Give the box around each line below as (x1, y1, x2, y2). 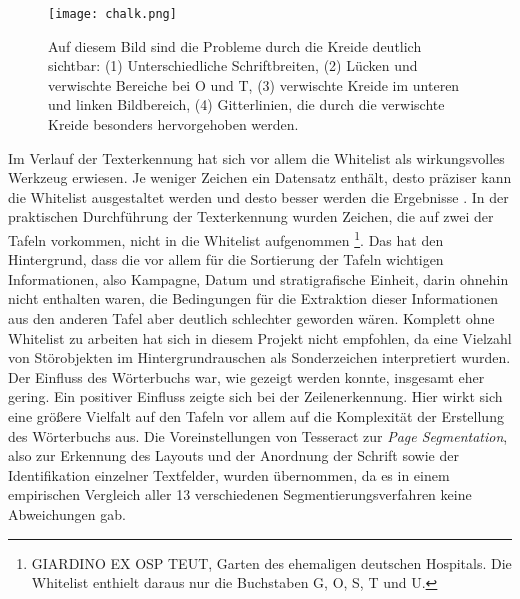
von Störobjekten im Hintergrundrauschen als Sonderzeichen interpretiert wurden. (8, 347, 511, 368)
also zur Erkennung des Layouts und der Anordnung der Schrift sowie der (8, 445, 459, 466)
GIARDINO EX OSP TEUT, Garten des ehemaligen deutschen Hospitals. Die (31, 552, 512, 573)
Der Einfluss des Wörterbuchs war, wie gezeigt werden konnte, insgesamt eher (8, 366, 485, 387)
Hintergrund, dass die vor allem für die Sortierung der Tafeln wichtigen (8, 249, 444, 270)
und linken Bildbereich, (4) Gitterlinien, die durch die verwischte (48, 94, 445, 115)
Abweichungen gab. (8, 503, 126, 524)
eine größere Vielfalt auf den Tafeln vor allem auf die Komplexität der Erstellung (8, 406, 504, 426)
